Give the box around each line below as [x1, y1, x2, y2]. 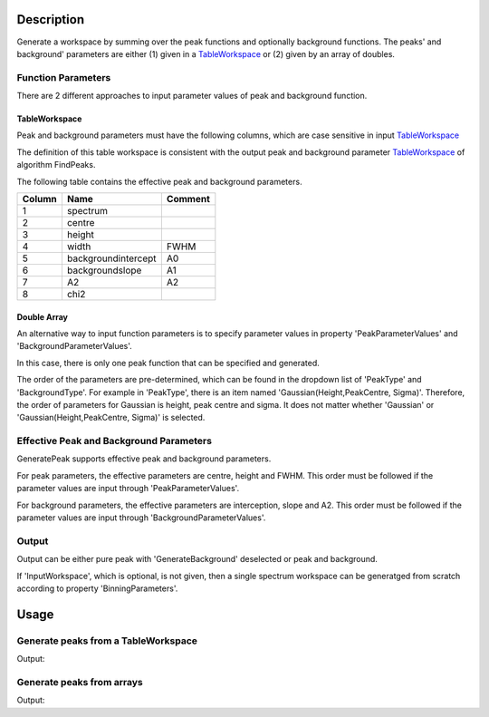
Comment [166, 193, 210, 205]
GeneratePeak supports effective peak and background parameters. [16, 453, 272, 464]
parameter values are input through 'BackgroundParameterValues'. [16, 512, 266, 523]
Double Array [16, 311, 68, 322]
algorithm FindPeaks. [16, 160, 96, 170]
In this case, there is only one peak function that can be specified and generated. [16, 357, 321, 368]
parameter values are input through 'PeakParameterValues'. [16, 483, 240, 494]
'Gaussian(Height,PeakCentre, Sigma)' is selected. [16, 412, 206, 423]
